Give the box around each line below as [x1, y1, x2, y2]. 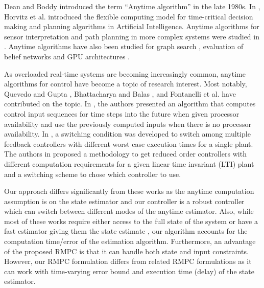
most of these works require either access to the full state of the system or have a [4, 215, 258, 226]
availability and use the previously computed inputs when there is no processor [4, 118, 252, 129]
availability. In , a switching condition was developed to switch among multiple [4, 128, 251, 139]
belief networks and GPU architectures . [4, 51, 130, 61]
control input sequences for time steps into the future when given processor [4, 108, 239, 119]
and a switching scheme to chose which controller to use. [4, 168, 181, 179]
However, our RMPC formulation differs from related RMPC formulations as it [4, 256, 252, 267]
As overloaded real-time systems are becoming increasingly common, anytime [4, 68, 246, 79]
